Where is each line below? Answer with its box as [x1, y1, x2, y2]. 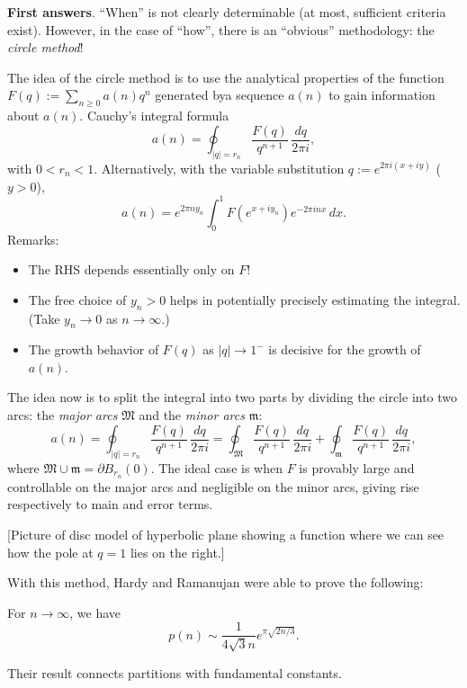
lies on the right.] [130, 542, 225, 561]
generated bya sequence [155, 85, 284, 104]
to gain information [328, 85, 436, 104]
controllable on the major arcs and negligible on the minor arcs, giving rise [7, 477, 419, 496]
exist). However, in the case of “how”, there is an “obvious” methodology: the [7, 20, 435, 39]
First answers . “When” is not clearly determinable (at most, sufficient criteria [7, 3, 446, 21]
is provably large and [299, 458, 415, 477]
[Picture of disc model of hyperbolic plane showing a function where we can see [7, 524, 445, 543]
